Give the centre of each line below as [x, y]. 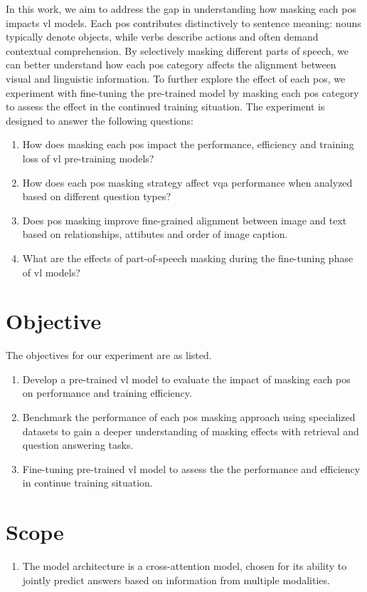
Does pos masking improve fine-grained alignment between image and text [185, 220]
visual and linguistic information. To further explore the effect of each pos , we [176, 78]
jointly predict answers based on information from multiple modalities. [176, 580]
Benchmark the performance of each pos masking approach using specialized [189, 417]
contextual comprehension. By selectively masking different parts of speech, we [177, 50]
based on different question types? [97, 196]
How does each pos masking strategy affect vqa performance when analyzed [187, 182]
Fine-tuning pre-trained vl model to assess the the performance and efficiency [191, 468]
